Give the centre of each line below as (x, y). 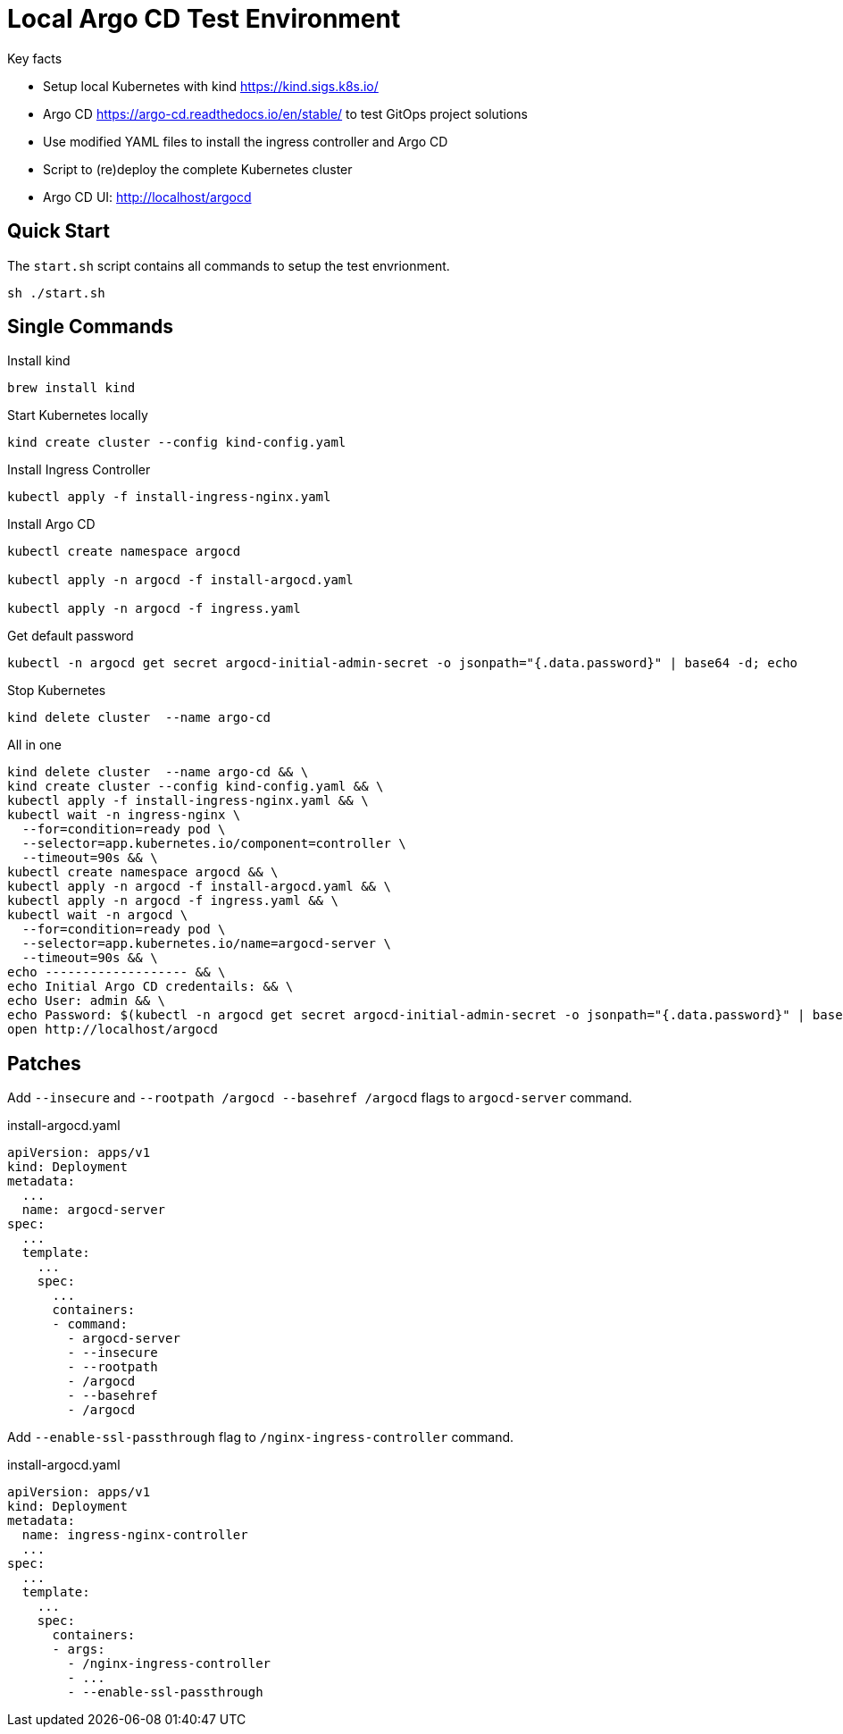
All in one (34, 745)
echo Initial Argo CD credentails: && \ (150, 987)
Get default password (71, 636)
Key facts (35, 58)
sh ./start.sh (56, 293)
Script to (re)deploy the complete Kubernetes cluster (198, 169)
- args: (79, 1650)
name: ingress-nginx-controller (135, 1535)
